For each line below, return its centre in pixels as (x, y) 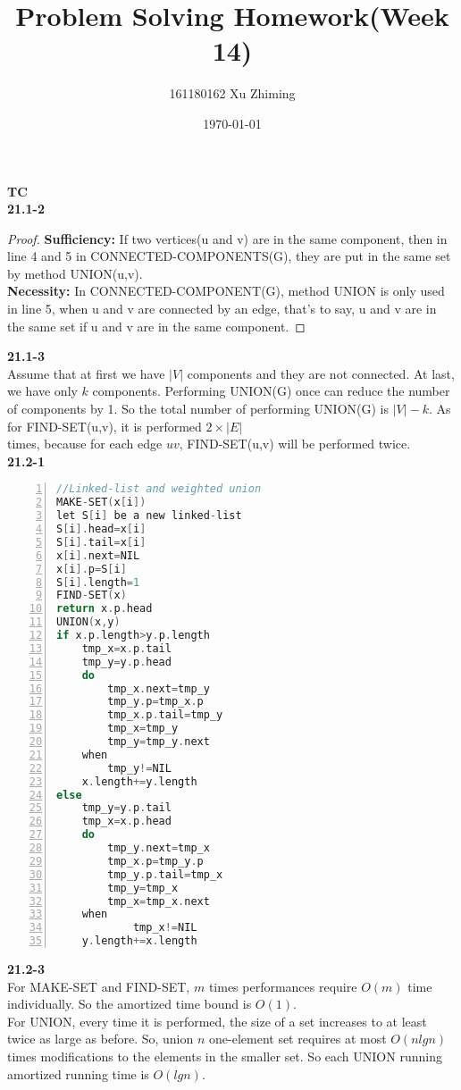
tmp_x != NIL (165, 928)
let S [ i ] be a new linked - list (149, 516)
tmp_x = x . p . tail (126, 648)
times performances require (283, 986)
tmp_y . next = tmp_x (159, 848)
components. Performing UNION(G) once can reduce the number (271, 391)
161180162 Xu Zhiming (232, 93)
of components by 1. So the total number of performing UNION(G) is (198, 409)
